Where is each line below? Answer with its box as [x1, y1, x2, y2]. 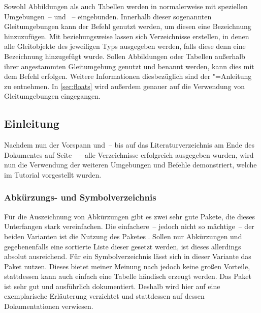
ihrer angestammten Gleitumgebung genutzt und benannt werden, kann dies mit [4, 61, 254, 71]
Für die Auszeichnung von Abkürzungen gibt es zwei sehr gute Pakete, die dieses [4, 211, 255, 221]
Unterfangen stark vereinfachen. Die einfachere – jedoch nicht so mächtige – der [4, 221, 254, 232]
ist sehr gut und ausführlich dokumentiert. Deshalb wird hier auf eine [4, 280, 220, 291]
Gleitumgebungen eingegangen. [4, 91, 101, 101]
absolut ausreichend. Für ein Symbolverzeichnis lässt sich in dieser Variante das [4, 251, 251, 262]
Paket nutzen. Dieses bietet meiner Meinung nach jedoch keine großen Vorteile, [4, 261, 250, 271]
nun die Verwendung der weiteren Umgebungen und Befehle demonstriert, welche [4, 159, 257, 170]
